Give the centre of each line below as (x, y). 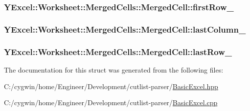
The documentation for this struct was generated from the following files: (114, 69)
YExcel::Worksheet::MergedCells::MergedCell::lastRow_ (118, 51)
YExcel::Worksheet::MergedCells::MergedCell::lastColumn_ (125, 29)
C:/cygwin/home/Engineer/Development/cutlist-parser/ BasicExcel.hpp (111, 86)
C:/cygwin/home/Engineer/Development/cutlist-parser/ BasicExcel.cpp (111, 102)
